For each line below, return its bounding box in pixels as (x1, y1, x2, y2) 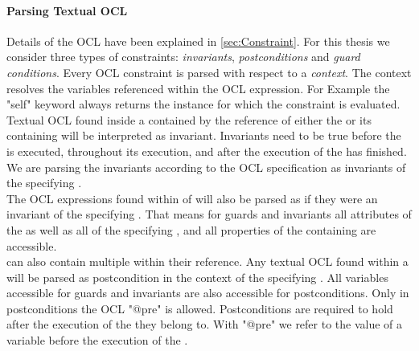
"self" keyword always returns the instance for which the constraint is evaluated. (6, 96, 401, 112)
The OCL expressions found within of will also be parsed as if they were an (6, 190, 378, 206)
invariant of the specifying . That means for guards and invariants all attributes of (6, 206, 412, 222)
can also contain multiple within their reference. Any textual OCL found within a (6, 253, 409, 270)
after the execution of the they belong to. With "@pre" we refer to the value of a (6, 316, 403, 333)
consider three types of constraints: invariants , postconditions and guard (6, 48, 360, 65)
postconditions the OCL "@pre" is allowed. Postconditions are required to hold (6, 300, 393, 316)
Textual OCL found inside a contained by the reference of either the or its (6, 111, 372, 128)
